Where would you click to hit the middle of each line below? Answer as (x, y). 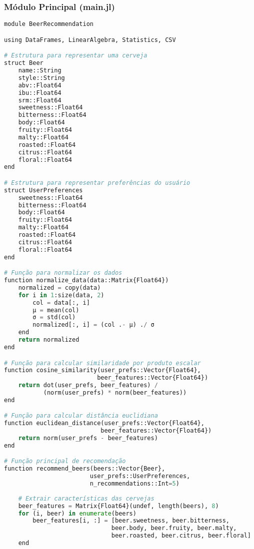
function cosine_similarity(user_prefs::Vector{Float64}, (102, 370)
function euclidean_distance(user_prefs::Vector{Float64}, (104, 423)
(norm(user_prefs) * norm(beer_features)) (115, 393)
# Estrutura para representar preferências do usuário (97, 183)
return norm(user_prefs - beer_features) (88, 438)
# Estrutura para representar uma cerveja (76, 56)
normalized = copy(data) (59, 287)
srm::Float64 (40, 100)
